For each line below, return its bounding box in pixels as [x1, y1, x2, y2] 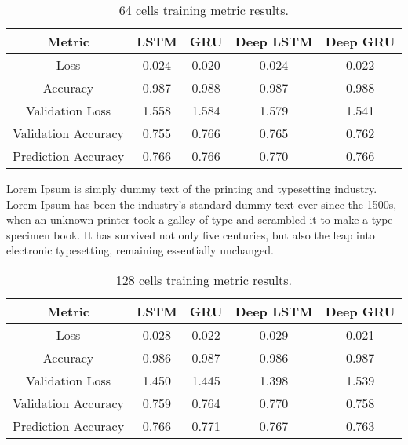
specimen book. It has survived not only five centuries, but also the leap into [6, 226, 375, 243]
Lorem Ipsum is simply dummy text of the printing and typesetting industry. [6, 181, 377, 196]
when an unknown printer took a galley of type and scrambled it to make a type [6, 211, 393, 228]
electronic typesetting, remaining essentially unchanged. [6, 242, 274, 258]
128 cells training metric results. [115, 270, 293, 289]
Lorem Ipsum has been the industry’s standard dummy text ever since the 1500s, [6, 195, 397, 212]
